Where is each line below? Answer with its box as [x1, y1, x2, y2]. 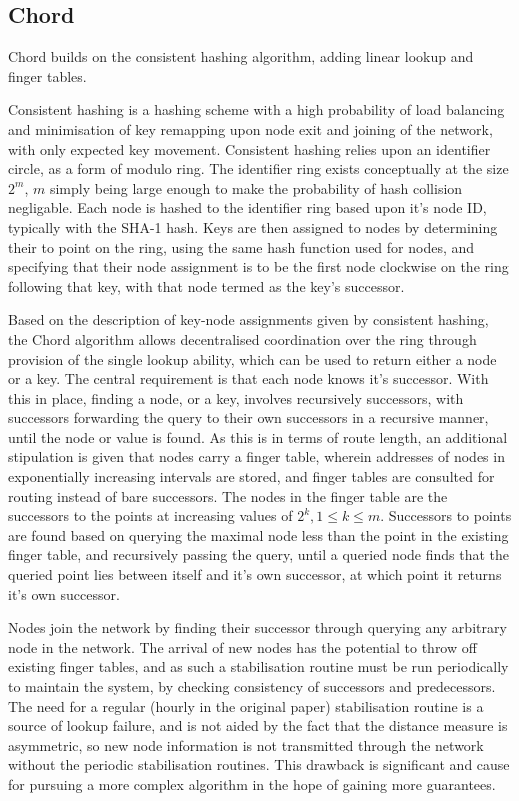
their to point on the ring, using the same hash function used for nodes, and [8, 236, 475, 257]
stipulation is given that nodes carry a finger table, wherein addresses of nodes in [8, 446, 505, 467]
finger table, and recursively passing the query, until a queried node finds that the [8, 544, 510, 565]
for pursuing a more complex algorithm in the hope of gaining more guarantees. [8, 773, 496, 794]
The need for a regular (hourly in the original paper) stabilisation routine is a [8, 695, 484, 716]
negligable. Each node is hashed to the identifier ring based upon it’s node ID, [8, 197, 487, 218]
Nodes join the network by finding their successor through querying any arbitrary [8, 617, 507, 638]
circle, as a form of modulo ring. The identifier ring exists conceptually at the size [8, 158, 509, 179]
